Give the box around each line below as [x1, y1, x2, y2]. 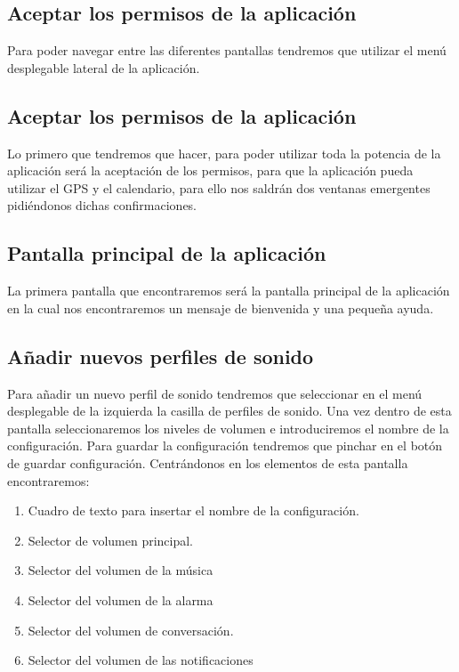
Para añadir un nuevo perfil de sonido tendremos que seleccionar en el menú [7, 384, 423, 402]
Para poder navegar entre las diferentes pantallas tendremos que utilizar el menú [7, 41, 447, 60]
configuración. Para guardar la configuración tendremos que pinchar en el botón [7, 436, 443, 455]
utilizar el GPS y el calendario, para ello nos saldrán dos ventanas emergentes [7, 178, 431, 197]
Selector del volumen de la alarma [28, 590, 213, 609]
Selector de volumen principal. [28, 530, 194, 549]
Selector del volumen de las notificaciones [28, 651, 254, 669]
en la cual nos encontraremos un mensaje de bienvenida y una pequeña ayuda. [7, 298, 434, 317]
